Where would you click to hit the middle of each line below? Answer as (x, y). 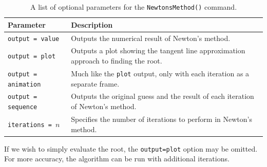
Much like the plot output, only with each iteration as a (160, 73)
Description (92, 24)
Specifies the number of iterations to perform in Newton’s (161, 119)
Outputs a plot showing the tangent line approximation (158, 50)
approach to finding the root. (117, 60)
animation (24, 84)
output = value (34, 39)
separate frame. (95, 83)
